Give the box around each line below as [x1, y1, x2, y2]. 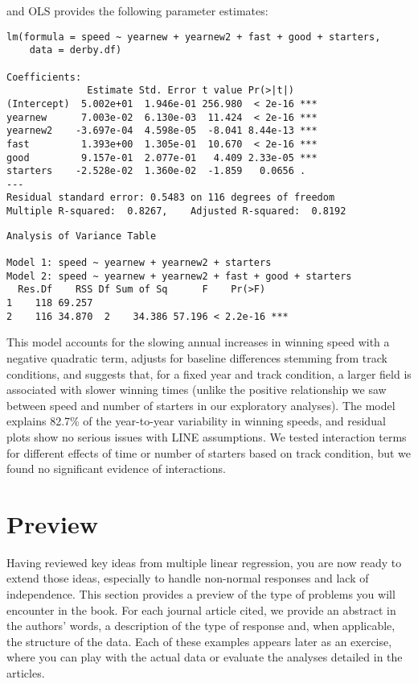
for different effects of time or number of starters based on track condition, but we [6, 444, 411, 461]
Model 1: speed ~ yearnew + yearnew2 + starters [6, 257, 272, 269]
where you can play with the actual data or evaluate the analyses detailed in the [6, 649, 403, 665]
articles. [6, 665, 45, 681]
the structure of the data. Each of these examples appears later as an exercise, [6, 632, 392, 649]
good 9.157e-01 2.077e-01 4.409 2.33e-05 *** [6, 151, 318, 164]
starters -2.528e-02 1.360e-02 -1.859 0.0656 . [6, 165, 306, 177]
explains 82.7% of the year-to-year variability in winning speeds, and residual [6, 412, 386, 429]
